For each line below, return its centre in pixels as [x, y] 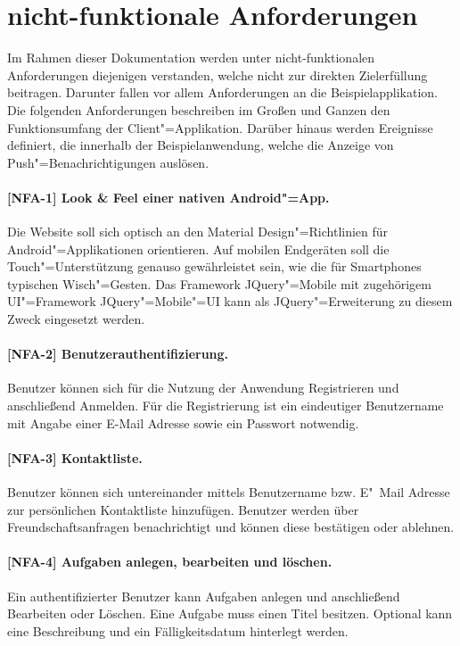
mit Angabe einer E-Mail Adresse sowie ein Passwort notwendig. [183, 422]
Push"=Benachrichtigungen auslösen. [108, 162]
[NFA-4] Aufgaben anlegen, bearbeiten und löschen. [170, 562]
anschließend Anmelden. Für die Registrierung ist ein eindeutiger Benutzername [226, 406]
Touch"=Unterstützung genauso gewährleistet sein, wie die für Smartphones [214, 266]
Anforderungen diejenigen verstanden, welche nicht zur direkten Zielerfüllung [218, 75]
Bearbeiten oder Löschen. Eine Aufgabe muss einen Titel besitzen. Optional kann [230, 613]
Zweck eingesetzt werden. [76, 319]
